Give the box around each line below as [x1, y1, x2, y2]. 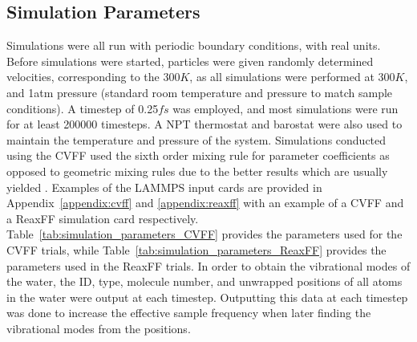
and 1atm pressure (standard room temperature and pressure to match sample [6, 83, 393, 100]
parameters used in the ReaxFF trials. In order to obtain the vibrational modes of [6, 257, 411, 274]
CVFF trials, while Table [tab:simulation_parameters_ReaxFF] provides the [6, 241, 387, 258]
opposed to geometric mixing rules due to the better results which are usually [6, 162, 388, 179]
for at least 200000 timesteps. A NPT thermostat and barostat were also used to [6, 116, 403, 132]
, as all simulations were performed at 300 [189, 68, 395, 85]
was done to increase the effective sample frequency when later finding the [6, 304, 371, 321]
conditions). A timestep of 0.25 [6, 100, 159, 116]
